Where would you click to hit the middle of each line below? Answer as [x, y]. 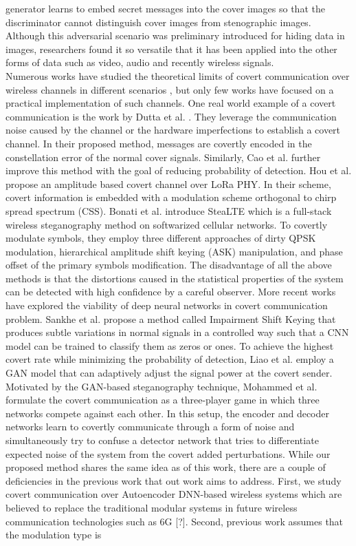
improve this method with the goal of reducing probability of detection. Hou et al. [179, 170]
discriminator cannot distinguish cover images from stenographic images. [158, 22]
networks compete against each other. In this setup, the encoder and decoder [167, 413]
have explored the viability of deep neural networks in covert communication [167, 305]
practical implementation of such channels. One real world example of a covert [171, 103]
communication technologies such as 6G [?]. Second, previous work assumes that [175, 521]
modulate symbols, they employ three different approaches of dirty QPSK [161, 238]
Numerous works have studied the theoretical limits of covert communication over [178, 75]
